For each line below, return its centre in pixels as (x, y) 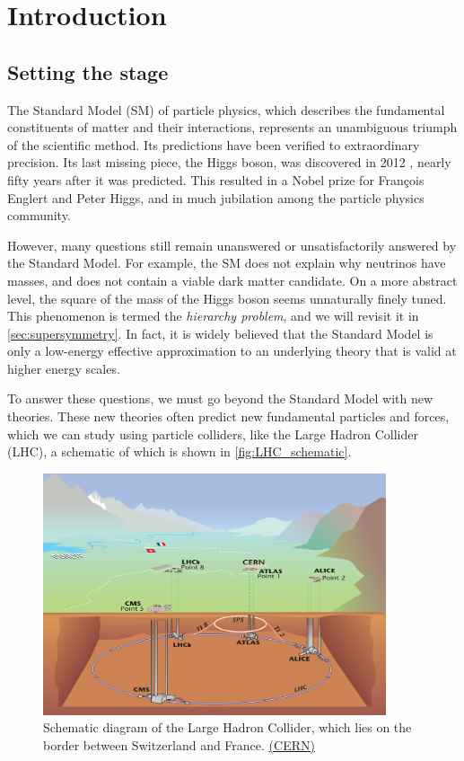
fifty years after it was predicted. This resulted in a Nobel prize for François (216, 179)
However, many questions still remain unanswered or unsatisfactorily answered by (232, 245)
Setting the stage (88, 71)
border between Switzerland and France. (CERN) (179, 744)
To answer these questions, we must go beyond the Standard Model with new (220, 398)
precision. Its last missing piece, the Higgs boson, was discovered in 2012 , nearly (229, 162)
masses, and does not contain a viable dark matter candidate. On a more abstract (232, 280)
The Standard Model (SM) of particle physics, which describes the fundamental (226, 109)
